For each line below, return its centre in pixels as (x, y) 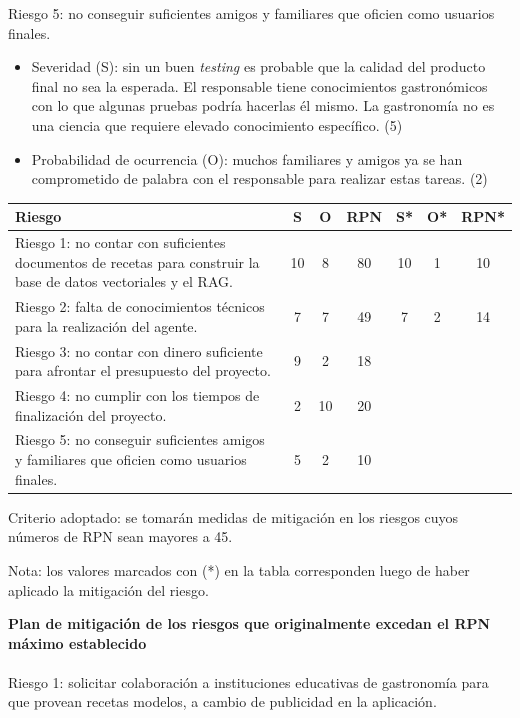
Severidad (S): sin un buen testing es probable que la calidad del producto (258, 66)
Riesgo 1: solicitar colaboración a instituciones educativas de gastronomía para (248, 681)
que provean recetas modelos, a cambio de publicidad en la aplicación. (222, 701)
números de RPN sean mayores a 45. (120, 536)
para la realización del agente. (106, 325)
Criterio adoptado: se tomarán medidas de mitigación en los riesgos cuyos (233, 516)
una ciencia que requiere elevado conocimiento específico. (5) (217, 124)
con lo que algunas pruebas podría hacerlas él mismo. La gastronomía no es (263, 105)
